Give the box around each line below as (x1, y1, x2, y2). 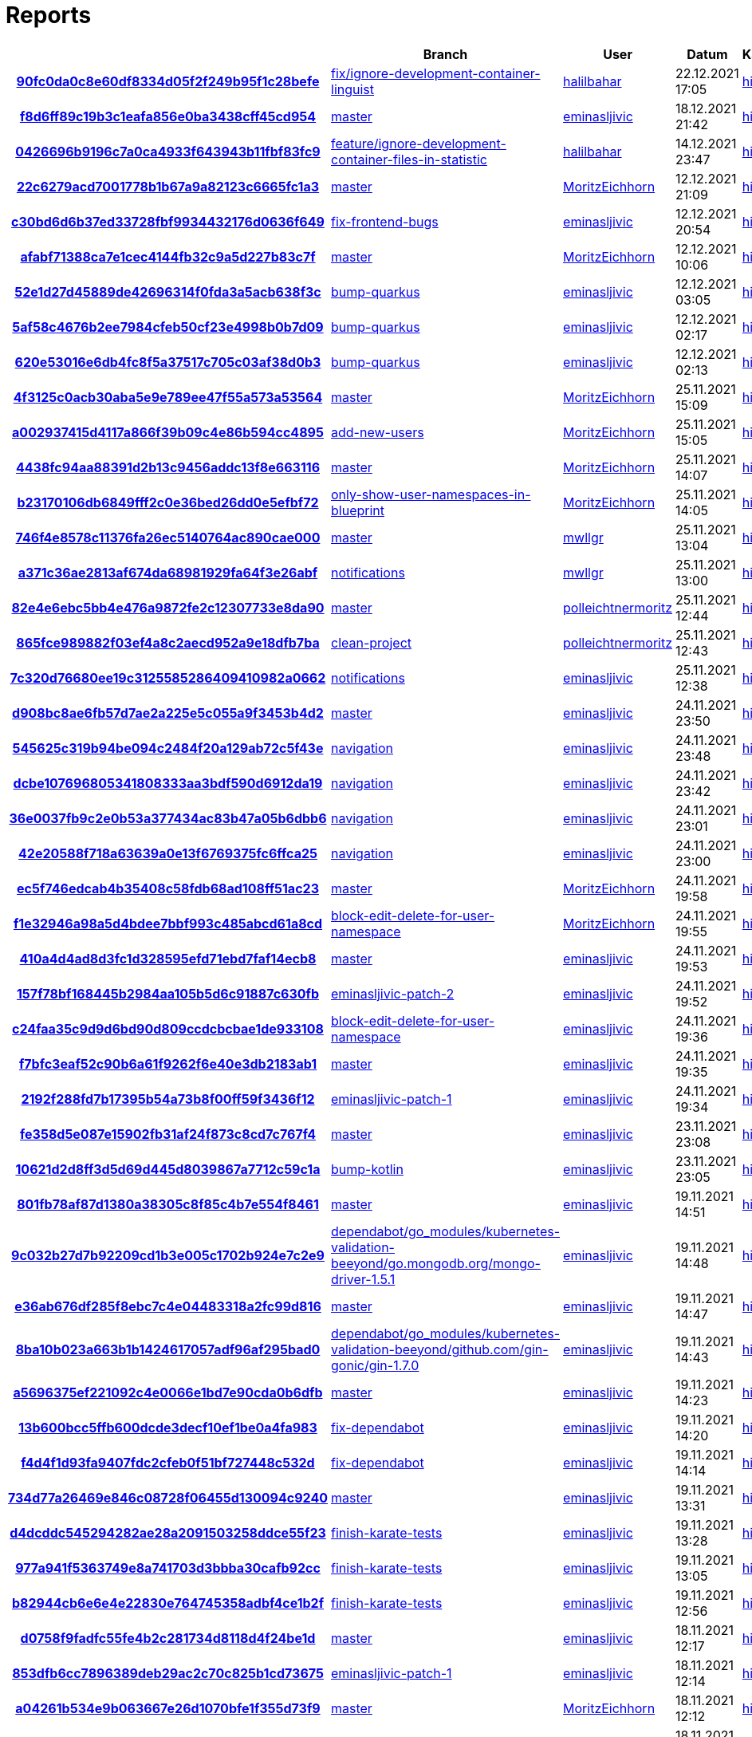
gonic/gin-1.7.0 (331, 1357, 419, 1373)
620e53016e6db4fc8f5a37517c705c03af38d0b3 (14, 353, 321, 370)
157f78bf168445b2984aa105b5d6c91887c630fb (16, 985, 320, 1002)
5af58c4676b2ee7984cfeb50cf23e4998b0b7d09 (12, 318, 324, 335)
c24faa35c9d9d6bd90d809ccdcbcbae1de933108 (12, 1020, 324, 1037)
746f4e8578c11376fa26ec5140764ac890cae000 (15, 529, 321, 546)
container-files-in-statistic (331, 151, 487, 167)
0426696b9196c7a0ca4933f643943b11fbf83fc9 (15, 143, 321, 160)
